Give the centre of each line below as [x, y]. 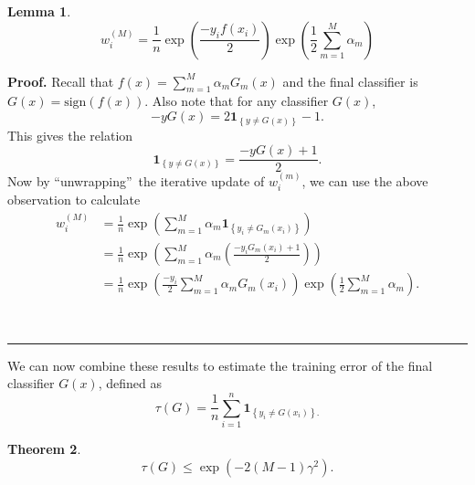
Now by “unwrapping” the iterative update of [136, 180]
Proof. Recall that [61, 81]
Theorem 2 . [44, 448]
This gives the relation [70, 135]
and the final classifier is [350, 81]
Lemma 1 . [39, 11]
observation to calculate [74, 200]
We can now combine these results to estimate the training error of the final [220, 365]
